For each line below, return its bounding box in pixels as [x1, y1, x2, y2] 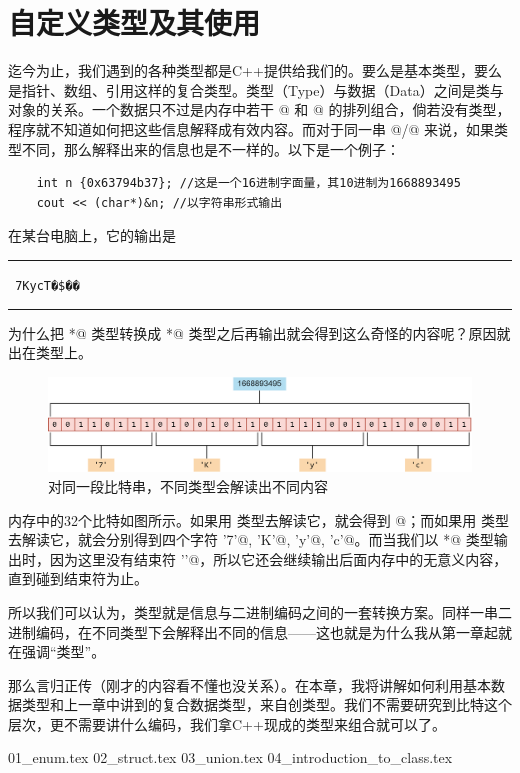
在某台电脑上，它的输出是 [8, 225, 176, 246]
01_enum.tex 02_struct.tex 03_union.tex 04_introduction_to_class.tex [8, 747, 453, 768]
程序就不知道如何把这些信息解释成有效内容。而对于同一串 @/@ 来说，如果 [8, 118, 495, 139]
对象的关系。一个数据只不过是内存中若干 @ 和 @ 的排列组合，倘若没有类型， [8, 99, 511, 120]
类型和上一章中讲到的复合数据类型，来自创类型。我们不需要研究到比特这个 [21, 694, 512, 715]
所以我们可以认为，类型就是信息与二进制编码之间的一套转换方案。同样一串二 [8, 601, 512, 622]
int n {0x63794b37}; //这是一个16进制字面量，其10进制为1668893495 [36, 176, 461, 191]
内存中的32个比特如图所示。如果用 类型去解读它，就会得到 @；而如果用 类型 [8, 509, 509, 530]
